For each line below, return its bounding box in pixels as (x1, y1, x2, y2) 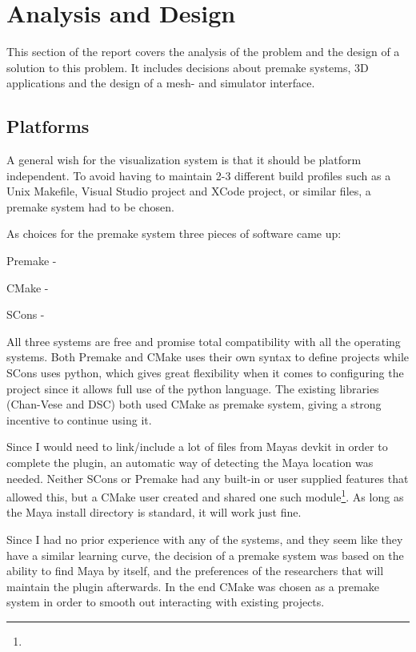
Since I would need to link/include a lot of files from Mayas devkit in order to (6, 438, 388, 455)
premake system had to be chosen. (6, 198, 174, 215)
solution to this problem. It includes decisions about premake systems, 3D (6, 58, 369, 75)
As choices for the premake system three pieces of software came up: (6, 225, 342, 242)
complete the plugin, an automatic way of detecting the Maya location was (6, 454, 374, 471)
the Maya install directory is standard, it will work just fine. (6, 504, 302, 521)
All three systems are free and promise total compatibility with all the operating (6, 332, 401, 349)
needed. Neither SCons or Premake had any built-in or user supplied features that (6, 469, 409, 486)
